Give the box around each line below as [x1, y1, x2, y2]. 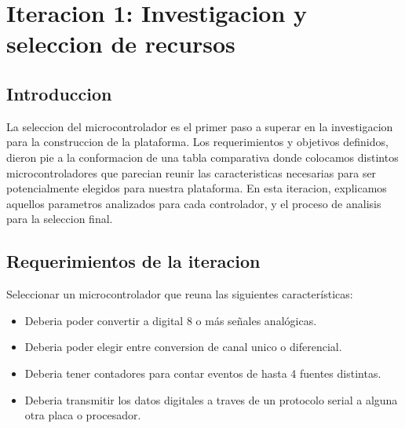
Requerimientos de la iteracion [6, 249, 261, 273]
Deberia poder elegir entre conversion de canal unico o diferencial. [24, 338, 342, 355]
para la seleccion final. [6, 210, 113, 227]
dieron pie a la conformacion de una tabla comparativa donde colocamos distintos [6, 148, 399, 165]
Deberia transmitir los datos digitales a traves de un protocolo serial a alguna [24, 391, 398, 408]
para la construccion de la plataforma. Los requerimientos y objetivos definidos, [6, 134, 389, 150]
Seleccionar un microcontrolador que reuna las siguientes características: [6, 286, 353, 302]
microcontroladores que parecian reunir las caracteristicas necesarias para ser [6, 164, 377, 181]
